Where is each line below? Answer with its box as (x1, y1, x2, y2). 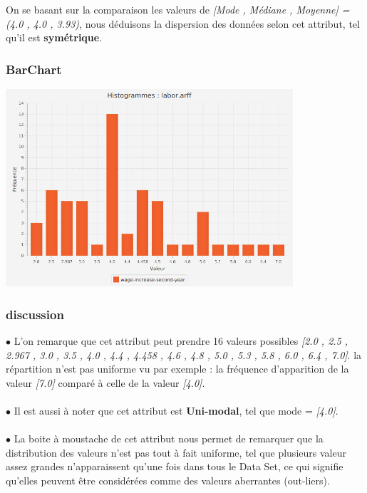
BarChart (6, 60, 62, 78)
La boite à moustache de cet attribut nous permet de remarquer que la (14, 431, 324, 446)
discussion (6, 305, 64, 323)
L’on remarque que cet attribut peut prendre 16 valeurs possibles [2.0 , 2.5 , (14, 333, 348, 348)
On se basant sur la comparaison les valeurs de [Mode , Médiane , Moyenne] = (6, 2, 350, 16)
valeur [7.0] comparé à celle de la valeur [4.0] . (6, 375, 205, 390)
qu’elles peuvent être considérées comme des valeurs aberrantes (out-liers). (6, 472, 330, 487)
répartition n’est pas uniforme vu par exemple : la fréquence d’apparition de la (6, 361, 349, 376)
